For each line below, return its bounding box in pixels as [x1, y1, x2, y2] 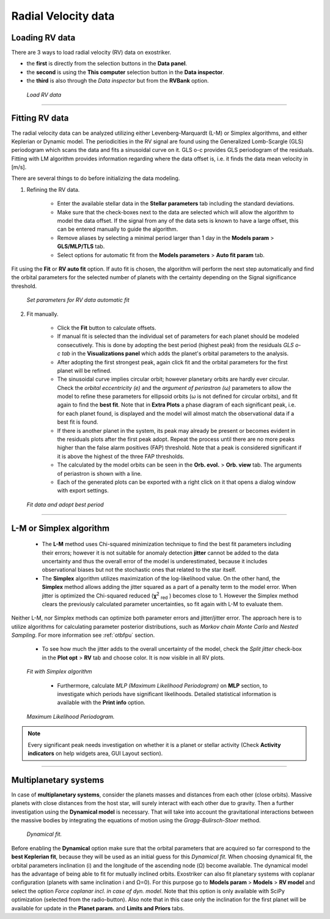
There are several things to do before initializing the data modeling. [11, 174, 180, 182]
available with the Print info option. [57, 699, 146, 707]
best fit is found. [57, 418, 98, 426]
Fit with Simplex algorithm [26, 668, 92, 675]
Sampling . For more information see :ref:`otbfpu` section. [11, 631, 155, 639]
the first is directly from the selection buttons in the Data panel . [26, 60, 188, 67]
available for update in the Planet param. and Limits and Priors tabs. [11, 904, 185, 912]
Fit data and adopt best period [26, 501, 104, 508]
